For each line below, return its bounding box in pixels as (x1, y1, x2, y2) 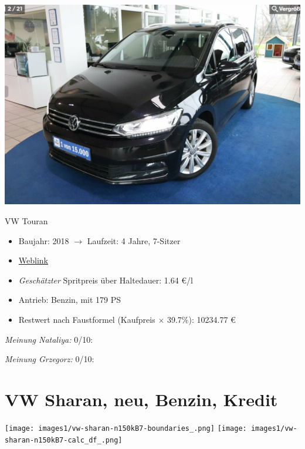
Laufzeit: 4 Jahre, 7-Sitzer (87, 234, 181, 247)
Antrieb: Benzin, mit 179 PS (18, 293, 121, 306)
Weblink (18, 254, 48, 266)
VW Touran (5, 215, 48, 227)
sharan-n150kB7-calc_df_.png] (5, 436, 123, 444)
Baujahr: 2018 (18, 234, 69, 247)
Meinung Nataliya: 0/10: (5, 333, 93, 345)
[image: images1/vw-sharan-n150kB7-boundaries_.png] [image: (5, 424, 247, 433)
